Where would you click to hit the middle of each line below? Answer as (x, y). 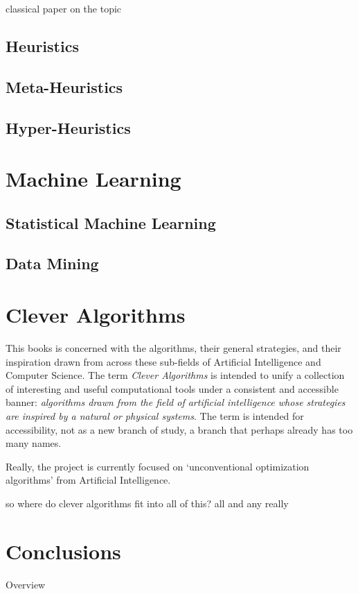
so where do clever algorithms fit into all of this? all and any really (147, 503)
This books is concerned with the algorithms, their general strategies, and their (173, 348)
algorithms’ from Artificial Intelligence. (88, 480)
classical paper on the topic (64, 8)
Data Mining (52, 263)
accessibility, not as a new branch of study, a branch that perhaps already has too (179, 429)
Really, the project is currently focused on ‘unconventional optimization (158, 466)
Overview (26, 584)
